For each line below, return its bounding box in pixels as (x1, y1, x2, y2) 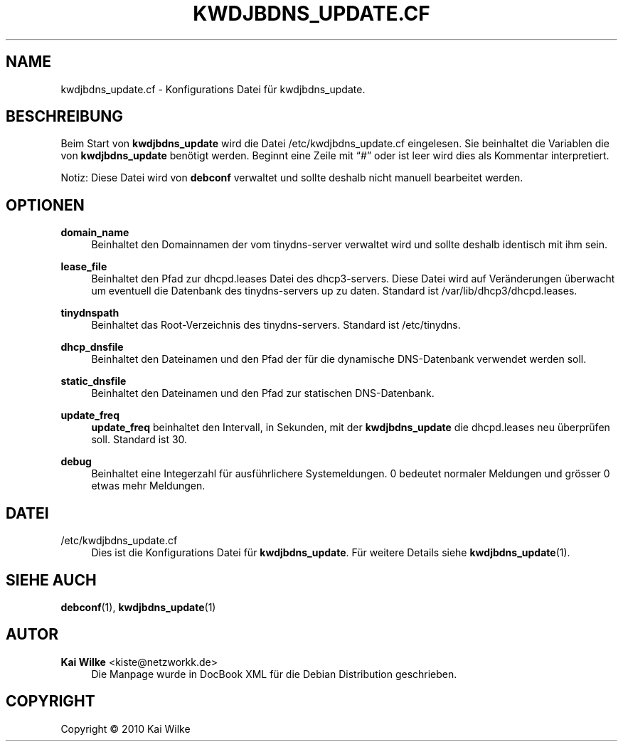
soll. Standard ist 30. (91, 433, 188, 446)
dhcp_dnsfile (60, 341, 124, 354)
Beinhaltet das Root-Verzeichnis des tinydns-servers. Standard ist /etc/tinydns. (91, 319, 461, 332)
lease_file (60, 260, 107, 273)
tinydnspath (60, 307, 119, 319)
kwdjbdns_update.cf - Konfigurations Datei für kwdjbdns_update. (60, 83, 366, 95)
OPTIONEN (6, 196, 85, 214)
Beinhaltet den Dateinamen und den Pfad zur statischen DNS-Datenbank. (91, 387, 435, 400)
